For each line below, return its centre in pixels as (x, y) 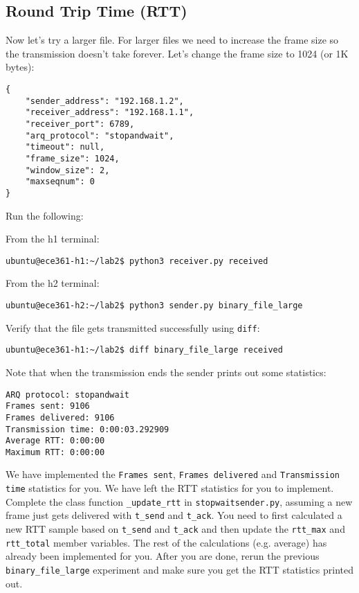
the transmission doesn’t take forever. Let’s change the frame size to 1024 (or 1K (177, 53)
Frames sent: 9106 (48, 406)
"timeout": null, (65, 147)
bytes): (20, 67)
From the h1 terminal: (53, 239)
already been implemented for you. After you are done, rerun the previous (163, 556)
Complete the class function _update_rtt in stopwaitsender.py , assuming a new (179, 501)
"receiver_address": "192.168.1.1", (110, 113)
